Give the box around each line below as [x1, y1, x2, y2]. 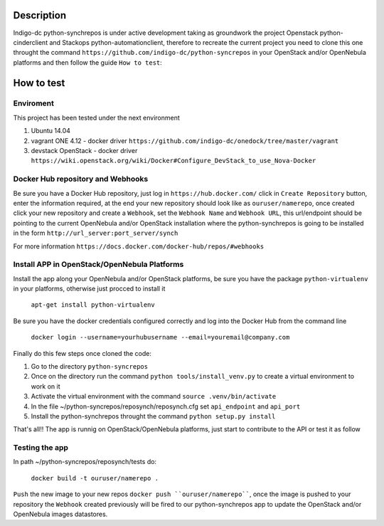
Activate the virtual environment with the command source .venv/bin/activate [31, 392, 277, 401]
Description [13, 9, 67, 21]
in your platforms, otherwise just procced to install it [13, 285, 166, 293]
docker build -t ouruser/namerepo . [31, 474, 159, 482]
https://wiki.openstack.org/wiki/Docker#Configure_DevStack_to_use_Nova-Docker [31, 157, 316, 165]
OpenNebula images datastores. [13, 510, 108, 519]
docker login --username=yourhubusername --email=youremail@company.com [31, 333, 290, 342]
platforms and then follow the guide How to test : [13, 58, 163, 67]
